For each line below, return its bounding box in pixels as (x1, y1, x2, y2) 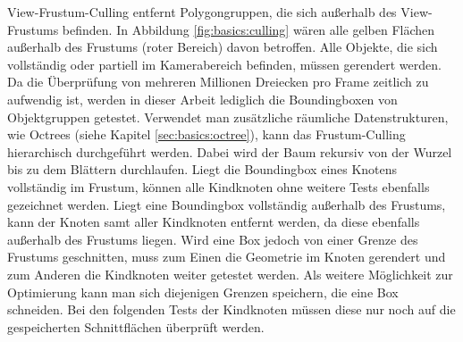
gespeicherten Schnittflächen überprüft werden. (7, 317, 265, 336)
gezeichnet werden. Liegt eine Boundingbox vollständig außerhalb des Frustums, (7, 195, 446, 213)
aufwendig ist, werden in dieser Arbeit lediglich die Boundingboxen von (7, 89, 398, 108)
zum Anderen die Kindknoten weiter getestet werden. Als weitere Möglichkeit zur (7, 264, 453, 283)
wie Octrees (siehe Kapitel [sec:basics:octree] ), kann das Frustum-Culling (7, 125, 406, 144)
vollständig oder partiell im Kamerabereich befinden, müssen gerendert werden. (7, 54, 442, 73)
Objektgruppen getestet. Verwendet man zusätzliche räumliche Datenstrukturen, (7, 107, 449, 126)
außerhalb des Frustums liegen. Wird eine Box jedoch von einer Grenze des (7, 229, 418, 248)
